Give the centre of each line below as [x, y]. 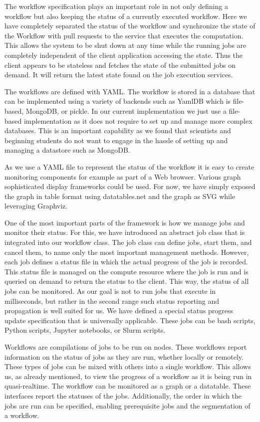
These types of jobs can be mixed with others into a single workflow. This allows [128, 366]
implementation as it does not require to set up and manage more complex [138, 120]
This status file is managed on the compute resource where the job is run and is [127, 271]
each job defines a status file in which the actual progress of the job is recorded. [126, 262]
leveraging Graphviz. [36, 206]
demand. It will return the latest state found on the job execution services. [119, 75]
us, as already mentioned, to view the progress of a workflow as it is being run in [128, 376]
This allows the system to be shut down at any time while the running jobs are [126, 45]
